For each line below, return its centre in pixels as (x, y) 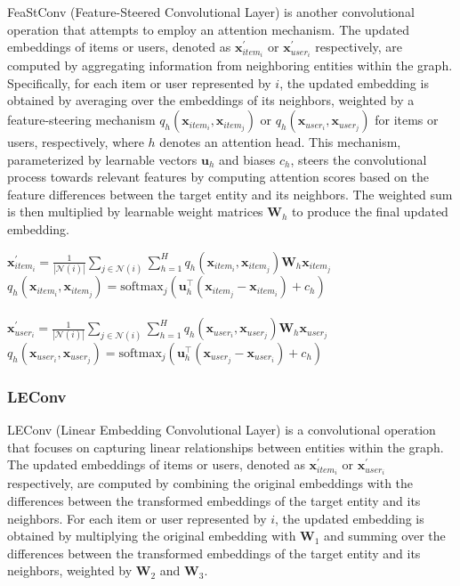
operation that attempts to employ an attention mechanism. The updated (209, 29)
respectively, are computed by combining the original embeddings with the (210, 483)
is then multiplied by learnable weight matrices (135, 212)
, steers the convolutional (359, 159)
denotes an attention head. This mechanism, (280, 142)
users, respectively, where (76, 142)
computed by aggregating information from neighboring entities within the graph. (230, 65)
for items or (407, 120)
